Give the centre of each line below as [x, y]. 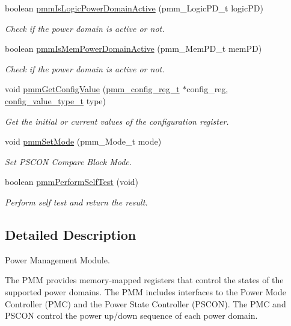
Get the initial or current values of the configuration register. [117, 121]
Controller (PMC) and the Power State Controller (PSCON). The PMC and [145, 303]
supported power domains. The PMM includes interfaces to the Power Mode [145, 291]
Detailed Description [71, 234]
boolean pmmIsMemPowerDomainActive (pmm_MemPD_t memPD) [133, 49]
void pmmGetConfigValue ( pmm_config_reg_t [92, 89]
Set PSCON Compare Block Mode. [69, 161]
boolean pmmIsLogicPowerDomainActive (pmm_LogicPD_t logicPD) [134, 8]
